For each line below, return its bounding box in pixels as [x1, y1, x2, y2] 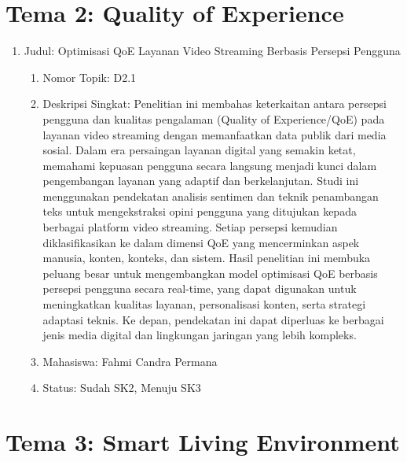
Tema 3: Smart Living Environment [5, 426, 400, 458]
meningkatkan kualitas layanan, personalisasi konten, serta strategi [42, 296, 366, 312]
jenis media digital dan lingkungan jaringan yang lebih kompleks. [42, 327, 357, 343]
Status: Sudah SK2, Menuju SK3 [42, 379, 201, 396]
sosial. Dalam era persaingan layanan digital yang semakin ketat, [42, 142, 356, 158]
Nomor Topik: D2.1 [42, 68, 137, 85]
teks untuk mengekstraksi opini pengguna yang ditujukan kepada [42, 203, 357, 220]
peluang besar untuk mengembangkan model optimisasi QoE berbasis [42, 264, 378, 281]
